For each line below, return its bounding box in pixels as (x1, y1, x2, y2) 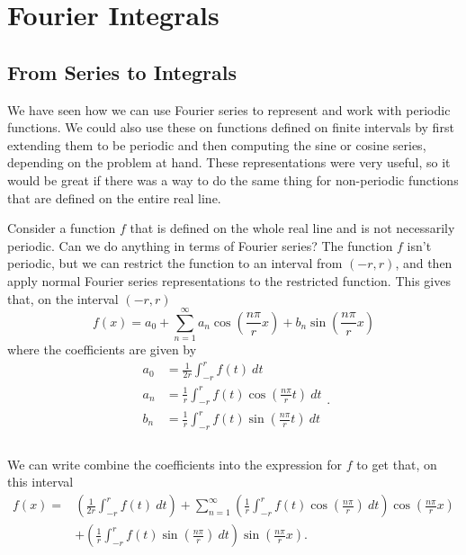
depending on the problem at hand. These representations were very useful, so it (7, 153, 451, 172)
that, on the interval (7, 289, 119, 308)
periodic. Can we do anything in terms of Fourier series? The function (7, 236, 393, 255)
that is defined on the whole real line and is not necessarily (130, 219, 455, 237)
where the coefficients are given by (7, 340, 197, 359)
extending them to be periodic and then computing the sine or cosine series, (7, 135, 426, 154)
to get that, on (356, 454, 437, 473)
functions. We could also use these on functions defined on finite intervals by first (7, 118, 454, 137)
